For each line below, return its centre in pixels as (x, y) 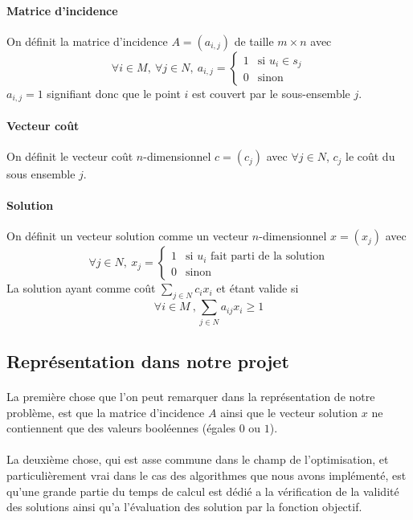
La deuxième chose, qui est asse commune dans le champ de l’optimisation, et (198, 459)
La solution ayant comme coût (81, 288)
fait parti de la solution (268, 257)
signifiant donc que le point (114, 93)
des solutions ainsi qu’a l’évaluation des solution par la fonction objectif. (184, 507)
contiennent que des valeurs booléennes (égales (121, 428)
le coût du (370, 156)
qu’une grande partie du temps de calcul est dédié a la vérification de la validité (203, 491)
